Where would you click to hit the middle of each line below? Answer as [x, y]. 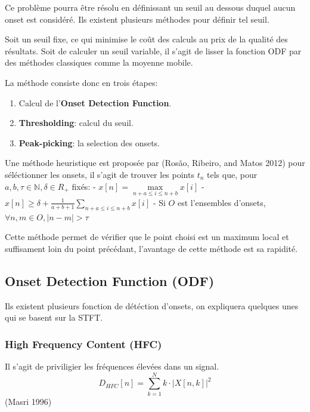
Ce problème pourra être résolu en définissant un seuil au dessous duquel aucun [150, 7]
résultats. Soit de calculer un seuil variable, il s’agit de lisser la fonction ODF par [153, 50]
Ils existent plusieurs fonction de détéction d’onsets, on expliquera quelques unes [152, 305]
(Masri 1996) [28, 401]
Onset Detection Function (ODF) [110, 280]
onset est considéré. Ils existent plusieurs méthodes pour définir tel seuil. [137, 19]
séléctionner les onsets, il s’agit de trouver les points [100, 174]
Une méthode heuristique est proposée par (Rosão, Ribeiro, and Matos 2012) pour [155, 163]
